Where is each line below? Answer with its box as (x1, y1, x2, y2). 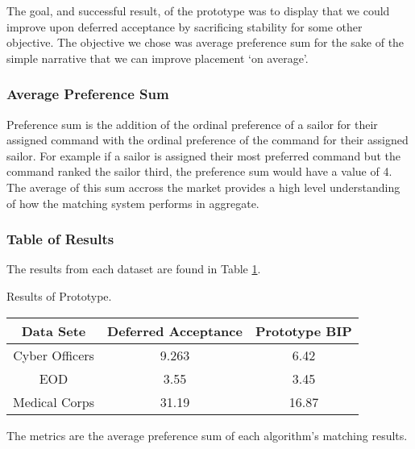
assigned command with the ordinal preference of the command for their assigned (6, 131, 409, 148)
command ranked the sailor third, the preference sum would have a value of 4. (6, 163, 392, 180)
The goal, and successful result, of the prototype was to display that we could (6, 2, 390, 19)
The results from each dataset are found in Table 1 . (6, 260, 261, 277)
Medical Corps (13, 392, 95, 411)
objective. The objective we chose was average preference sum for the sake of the (6, 34, 405, 51)
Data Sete (21, 321, 86, 340)
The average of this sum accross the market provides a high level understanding (6, 178, 400, 195)
